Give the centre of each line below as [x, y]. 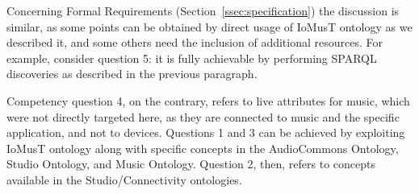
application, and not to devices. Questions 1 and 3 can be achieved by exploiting [206, 132]
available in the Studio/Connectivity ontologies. [124, 179]
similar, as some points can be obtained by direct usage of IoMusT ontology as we [209, 26]
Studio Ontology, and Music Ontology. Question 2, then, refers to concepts [191, 164]
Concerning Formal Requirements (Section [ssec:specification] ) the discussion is [203, 10]
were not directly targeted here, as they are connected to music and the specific [203, 116]
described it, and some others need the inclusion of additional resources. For [195, 42]
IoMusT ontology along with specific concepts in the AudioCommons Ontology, [203, 148]
